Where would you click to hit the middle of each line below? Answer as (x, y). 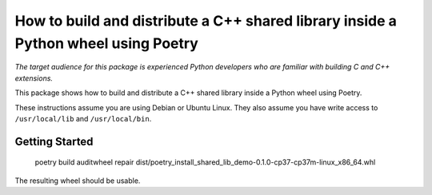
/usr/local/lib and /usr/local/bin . (83, 118)
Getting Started (54, 141)
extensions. (34, 78)
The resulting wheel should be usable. (78, 181)
